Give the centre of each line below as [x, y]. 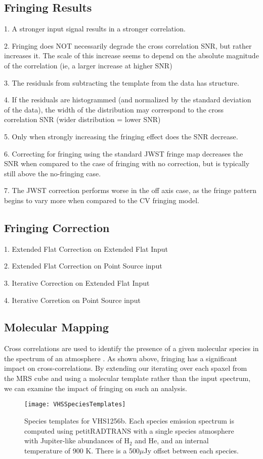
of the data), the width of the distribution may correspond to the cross [114, 109]
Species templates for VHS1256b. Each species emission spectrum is [129, 420]
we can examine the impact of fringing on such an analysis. [96, 388]
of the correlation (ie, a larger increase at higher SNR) [88, 65]
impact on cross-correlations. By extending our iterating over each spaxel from [126, 368]
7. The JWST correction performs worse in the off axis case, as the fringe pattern [130, 190]
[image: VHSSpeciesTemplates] [75, 405]
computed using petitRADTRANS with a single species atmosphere [129, 430]
